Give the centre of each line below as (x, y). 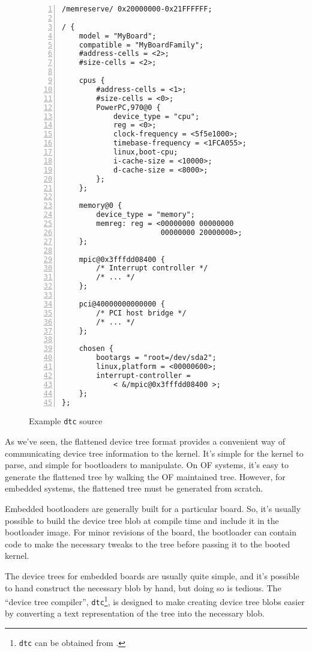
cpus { (92, 81)
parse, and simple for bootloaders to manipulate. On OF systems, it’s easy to (147, 465)
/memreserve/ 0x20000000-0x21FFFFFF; (137, 9)
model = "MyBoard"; (118, 36)
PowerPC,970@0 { (128, 107)
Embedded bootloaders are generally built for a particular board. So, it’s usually (153, 508)
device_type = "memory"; (145, 215)
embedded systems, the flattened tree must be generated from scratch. (134, 488)
